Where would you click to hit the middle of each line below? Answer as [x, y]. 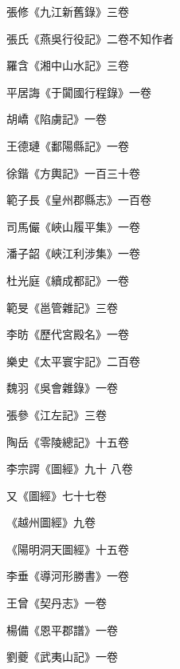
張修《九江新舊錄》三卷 [68, 11]
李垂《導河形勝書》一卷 [68, 576]
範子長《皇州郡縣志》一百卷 [79, 200]
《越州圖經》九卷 [51, 522]
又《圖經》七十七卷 [57, 495]
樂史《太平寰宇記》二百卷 [73, 361]
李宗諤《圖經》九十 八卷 [70, 469]
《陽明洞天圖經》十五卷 [68, 549]
